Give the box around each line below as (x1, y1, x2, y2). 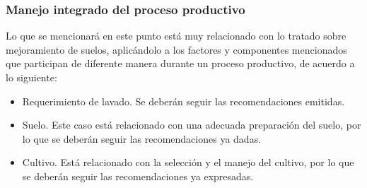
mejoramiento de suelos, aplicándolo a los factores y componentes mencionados (6, 42, 347, 57)
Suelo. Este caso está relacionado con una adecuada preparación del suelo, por (22, 117, 361, 132)
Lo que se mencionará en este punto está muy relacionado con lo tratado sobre (6, 28, 346, 43)
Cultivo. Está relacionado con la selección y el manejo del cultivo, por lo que (22, 155, 354, 170)
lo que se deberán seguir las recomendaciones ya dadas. (22, 131, 262, 146)
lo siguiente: (6, 70, 57, 84)
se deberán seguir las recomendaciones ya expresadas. (22, 168, 254, 183)
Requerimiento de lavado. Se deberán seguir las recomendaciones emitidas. (22, 93, 345, 108)
